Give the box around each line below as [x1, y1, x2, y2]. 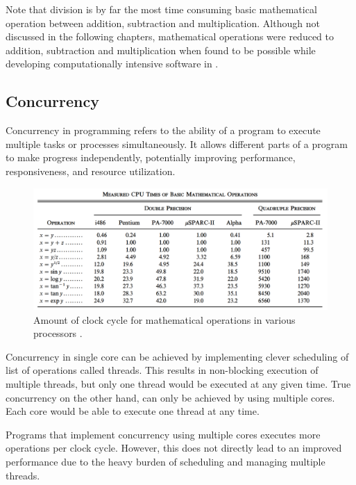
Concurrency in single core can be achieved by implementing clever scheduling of [6, 349, 349, 363]
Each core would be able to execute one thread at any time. [6, 404, 260, 418]
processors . [33, 326, 83, 340]
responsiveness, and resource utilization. [6, 163, 176, 178]
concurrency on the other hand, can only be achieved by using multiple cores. [6, 390, 335, 404]
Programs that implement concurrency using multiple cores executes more [6, 427, 321, 441]
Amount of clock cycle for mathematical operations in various [33, 312, 296, 327]
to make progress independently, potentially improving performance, [6, 150, 296, 165]
